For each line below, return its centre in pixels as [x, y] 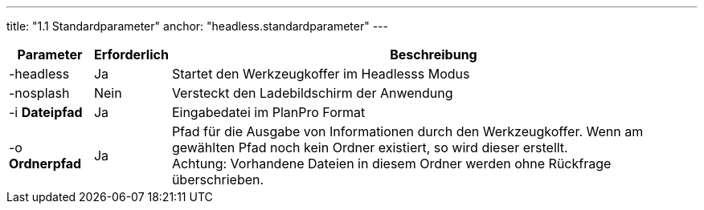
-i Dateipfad [46, 112]
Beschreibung [434, 55]
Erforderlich [131, 55]
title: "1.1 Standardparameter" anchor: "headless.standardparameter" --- [197, 26]
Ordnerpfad [45, 164]
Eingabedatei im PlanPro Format [268, 112]
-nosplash [39, 93]
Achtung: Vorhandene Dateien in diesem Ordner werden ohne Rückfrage [391, 164]
